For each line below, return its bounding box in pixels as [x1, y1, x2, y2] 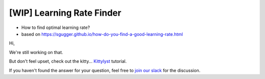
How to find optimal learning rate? [21, 25, 90, 30]
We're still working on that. [9, 49, 63, 55]
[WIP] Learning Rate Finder [9, 7, 122, 18]
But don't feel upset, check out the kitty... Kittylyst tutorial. [9, 58, 127, 64]
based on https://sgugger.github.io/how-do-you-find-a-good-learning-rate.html [21, 31, 184, 37]
